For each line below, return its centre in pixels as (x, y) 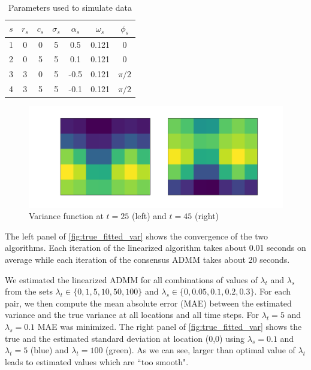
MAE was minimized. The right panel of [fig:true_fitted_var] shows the (170, 326)
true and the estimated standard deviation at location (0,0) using (125, 338)
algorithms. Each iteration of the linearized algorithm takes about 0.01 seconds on (155, 248)
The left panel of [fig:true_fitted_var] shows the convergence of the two (136, 236)
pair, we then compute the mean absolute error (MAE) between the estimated (148, 303)
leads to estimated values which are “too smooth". (97, 361)
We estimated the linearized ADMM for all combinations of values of (131, 279)
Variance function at (66, 216)
